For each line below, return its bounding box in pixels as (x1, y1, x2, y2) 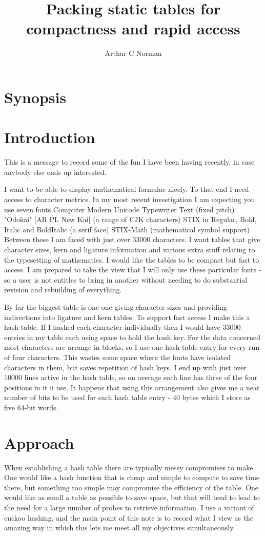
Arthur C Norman (105, 48, 162, 58)
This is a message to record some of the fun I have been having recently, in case (4, 156, 255, 167)
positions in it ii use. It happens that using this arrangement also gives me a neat (4, 382, 260, 392)
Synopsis (4, 86, 67, 107)
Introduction (4, 127, 95, 148)
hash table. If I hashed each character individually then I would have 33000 (4, 322, 241, 332)
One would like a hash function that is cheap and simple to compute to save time (4, 472, 260, 483)
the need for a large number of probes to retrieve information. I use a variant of (4, 502, 254, 512)
